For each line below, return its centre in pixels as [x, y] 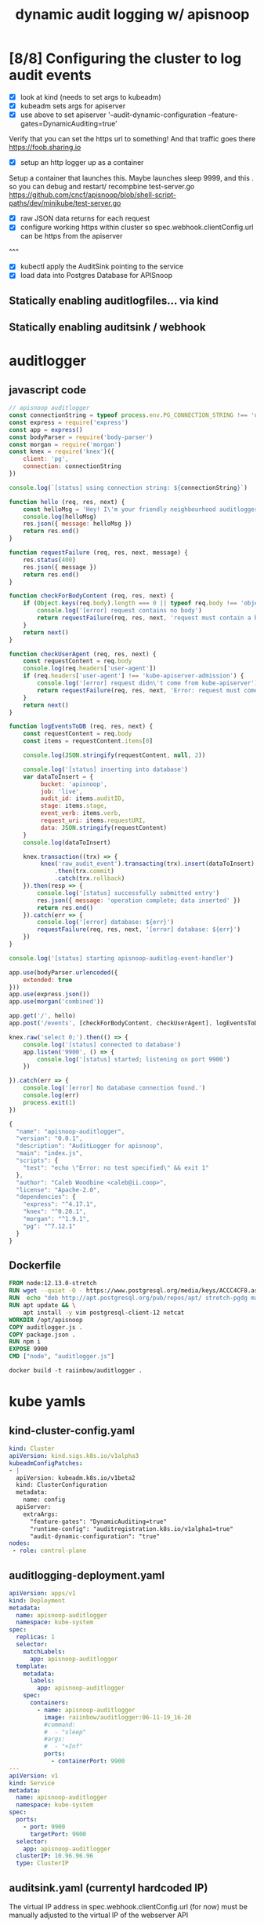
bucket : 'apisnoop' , [74, 784]
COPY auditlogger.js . [46, 1327]
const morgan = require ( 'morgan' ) [65, 444]
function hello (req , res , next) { [67, 502]
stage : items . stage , [74, 806]
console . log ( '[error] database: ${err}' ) [106, 922]
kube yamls [47, 1402]
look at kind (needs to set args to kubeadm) [90, 97]
